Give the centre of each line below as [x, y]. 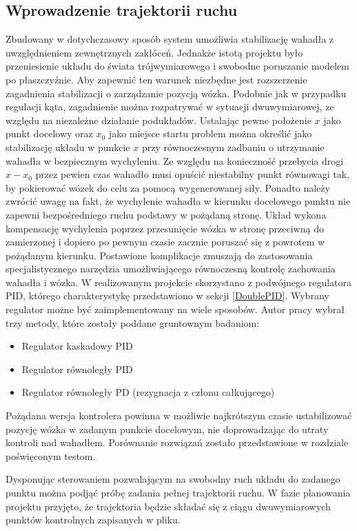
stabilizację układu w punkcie [68, 147]
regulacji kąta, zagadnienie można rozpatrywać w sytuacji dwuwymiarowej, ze [170, 107]
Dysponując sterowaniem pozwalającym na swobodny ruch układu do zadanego [173, 479]
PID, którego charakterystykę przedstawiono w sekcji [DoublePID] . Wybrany [167, 295]
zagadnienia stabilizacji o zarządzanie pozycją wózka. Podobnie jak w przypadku [176, 93]
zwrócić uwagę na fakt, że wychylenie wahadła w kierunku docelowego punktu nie [178, 201]
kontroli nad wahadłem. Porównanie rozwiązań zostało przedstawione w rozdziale [177, 442]
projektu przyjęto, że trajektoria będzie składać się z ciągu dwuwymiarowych [168, 506]
